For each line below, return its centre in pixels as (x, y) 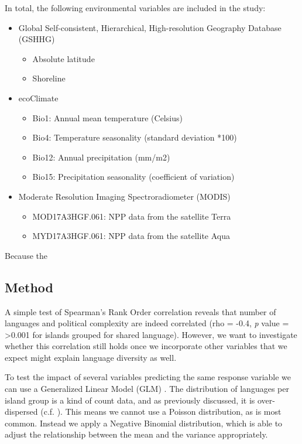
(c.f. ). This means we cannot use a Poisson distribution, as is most (161, 411)
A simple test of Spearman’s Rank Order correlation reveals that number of (140, 311)
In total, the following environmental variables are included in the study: (135, 8)
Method (29, 287)
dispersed (21, 411)
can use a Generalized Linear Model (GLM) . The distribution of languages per (147, 389)
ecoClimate (38, 98)
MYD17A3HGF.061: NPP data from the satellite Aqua (131, 236)
